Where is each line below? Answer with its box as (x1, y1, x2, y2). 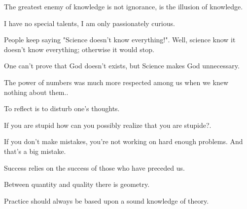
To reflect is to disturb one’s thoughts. (4, 103, 120, 114)
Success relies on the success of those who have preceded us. (4, 162, 185, 173)
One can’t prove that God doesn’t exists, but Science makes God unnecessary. (4, 60, 240, 71)
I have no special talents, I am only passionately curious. (4, 18, 175, 28)
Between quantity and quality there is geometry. (4, 179, 150, 189)
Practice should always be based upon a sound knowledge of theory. (4, 195, 209, 206)
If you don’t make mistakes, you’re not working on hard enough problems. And (4, 136, 243, 147)
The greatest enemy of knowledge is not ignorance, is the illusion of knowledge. (4, 1, 243, 11)
